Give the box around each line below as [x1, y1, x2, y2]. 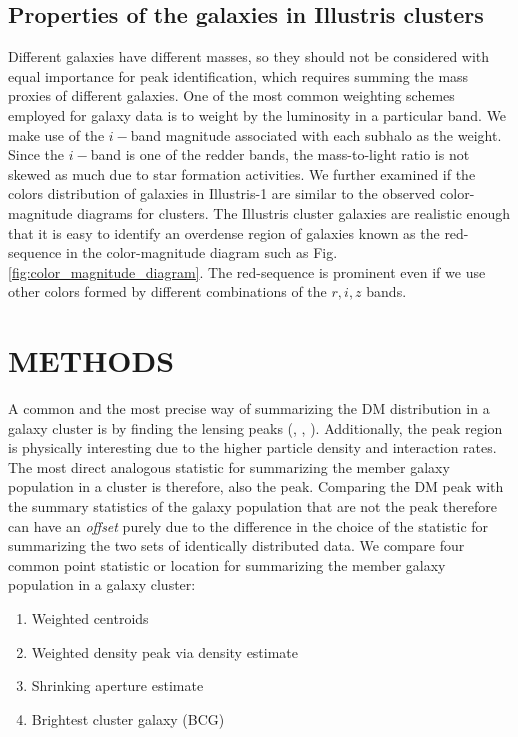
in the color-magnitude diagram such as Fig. [66, 242, 338, 263]
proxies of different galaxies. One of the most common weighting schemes [8, 85, 455, 106]
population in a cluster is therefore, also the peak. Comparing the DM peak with [8, 476, 504, 497]
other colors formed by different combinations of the [8, 281, 327, 302]
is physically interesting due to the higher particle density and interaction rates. [8, 437, 497, 458]
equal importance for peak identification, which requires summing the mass [8, 65, 469, 86]
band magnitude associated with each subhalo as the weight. [130, 124, 502, 145]
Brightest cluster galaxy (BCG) [31, 708, 225, 729]
